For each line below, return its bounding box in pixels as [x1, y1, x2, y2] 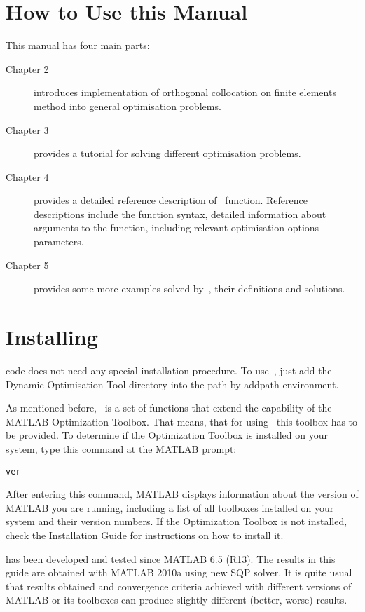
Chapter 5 [6, 257, 49, 272]
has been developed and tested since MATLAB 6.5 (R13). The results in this [6, 551, 336, 566]
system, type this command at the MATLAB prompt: [6, 441, 237, 456]
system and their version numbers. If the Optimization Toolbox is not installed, [6, 514, 347, 529]
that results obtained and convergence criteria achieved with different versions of [6, 578, 352, 593]
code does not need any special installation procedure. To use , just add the [6, 362, 332, 377]
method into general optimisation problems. [34, 98, 221, 113]
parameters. [34, 234, 84, 249]
